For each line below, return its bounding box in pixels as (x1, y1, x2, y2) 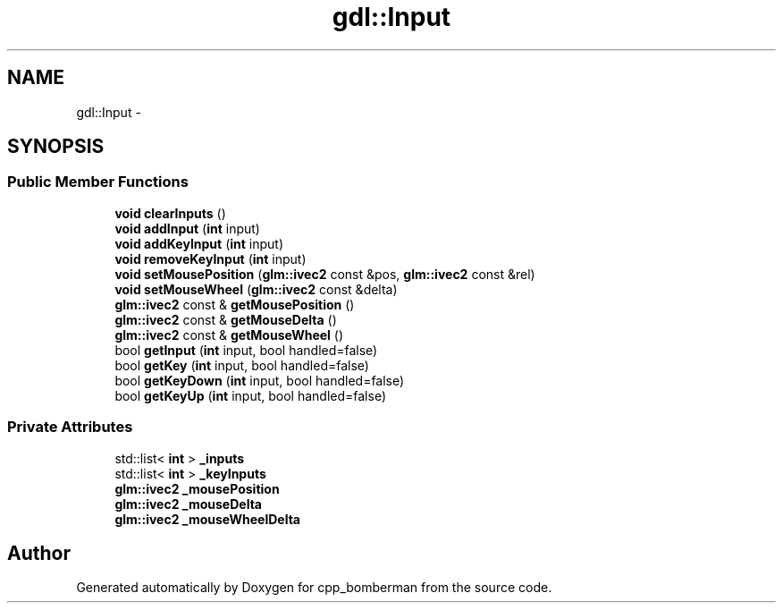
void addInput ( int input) (114, 220, 260, 236)
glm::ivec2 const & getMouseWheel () (114, 326, 344, 343)
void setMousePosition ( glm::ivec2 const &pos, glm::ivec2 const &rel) (114, 266, 535, 282)
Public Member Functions (7, 173, 189, 191)
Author (7, 541, 71, 564)
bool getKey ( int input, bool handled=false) (114, 357, 369, 373)
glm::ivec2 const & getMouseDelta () (114, 311, 337, 327)
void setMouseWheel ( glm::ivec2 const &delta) (114, 281, 398, 297)
